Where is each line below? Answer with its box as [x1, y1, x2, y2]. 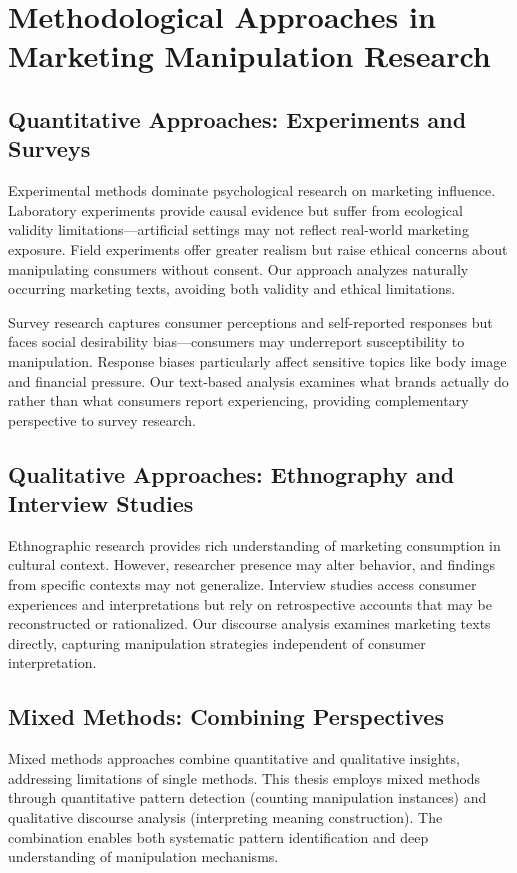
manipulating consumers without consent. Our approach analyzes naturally [8, 258, 469, 279]
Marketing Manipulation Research [8, 35, 491, 76]
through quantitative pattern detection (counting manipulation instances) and [8, 787, 487, 808]
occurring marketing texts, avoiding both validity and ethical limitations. [8, 278, 456, 299]
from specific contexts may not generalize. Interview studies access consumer [8, 574, 477, 595]
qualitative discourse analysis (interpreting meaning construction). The [8, 807, 443, 828]
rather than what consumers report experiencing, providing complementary [8, 390, 469, 411]
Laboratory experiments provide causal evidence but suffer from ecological [8, 199, 463, 220]
